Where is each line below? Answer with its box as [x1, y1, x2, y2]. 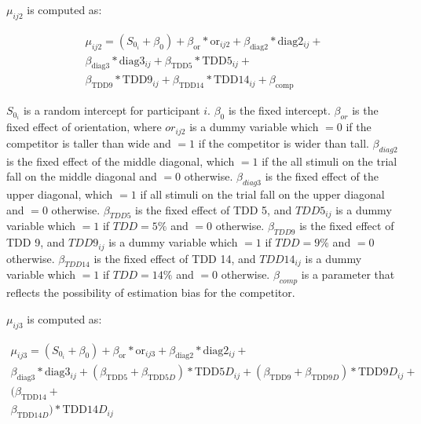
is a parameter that [301, 266, 395, 283]
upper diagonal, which [6, 186, 113, 203]
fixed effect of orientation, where [6, 119, 162, 135]
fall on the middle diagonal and [6, 168, 157, 185]
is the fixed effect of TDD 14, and [93, 250, 256, 266]
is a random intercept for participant [23, 102, 200, 119]
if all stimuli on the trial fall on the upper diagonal [140, 186, 385, 203]
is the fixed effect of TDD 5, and [135, 201, 292, 217]
